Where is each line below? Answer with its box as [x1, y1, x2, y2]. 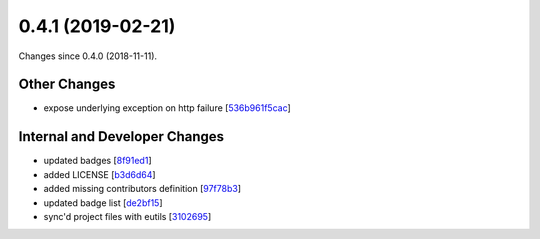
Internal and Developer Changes [18, 128, 225, 145]
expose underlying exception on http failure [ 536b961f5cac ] [43, 102, 292, 114]
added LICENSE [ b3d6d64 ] [43, 168, 156, 180]
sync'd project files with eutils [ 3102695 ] [43, 210, 212, 222]
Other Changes [18, 76, 116, 93]
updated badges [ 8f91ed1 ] [43, 155, 152, 167]
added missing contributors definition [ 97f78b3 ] [43, 183, 242, 195]
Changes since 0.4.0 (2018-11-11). [18, 50, 158, 62]
